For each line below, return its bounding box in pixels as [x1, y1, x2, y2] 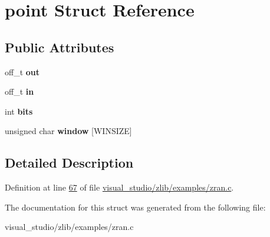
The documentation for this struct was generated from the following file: [5, 201, 266, 213]
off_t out [5, 65, 40, 78]
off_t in [5, 85, 34, 98]
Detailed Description [5, 153, 134, 172]
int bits [5, 105, 33, 117]
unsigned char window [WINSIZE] [5, 125, 132, 137]
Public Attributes [5, 38, 114, 56]
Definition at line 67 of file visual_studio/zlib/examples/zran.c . [5, 181, 234, 193]
